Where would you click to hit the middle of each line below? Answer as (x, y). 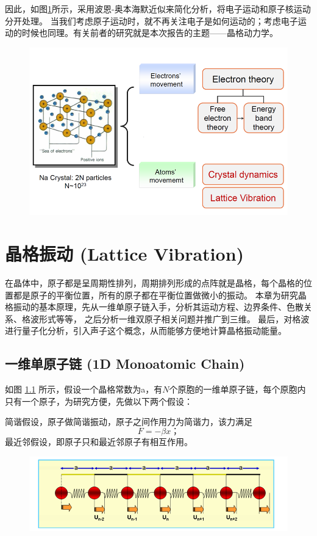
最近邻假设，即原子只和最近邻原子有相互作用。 (99, 441)
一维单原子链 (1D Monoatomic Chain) (125, 364)
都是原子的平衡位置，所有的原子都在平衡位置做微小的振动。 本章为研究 (155, 295)
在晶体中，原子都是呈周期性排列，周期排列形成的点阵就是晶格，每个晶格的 (154, 283)
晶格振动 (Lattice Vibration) (125, 254)
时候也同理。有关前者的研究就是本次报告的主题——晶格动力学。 (150, 33)
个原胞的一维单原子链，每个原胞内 (237, 389)
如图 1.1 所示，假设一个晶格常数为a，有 (84, 389)
